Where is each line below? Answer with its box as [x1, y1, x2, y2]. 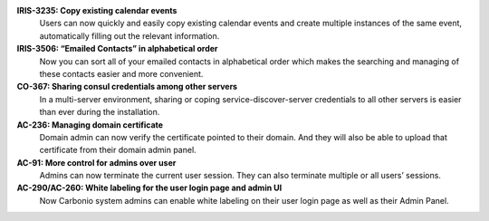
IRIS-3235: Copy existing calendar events [16, 5, 177, 15]
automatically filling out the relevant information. [39, 30, 220, 41]
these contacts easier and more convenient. [39, 68, 204, 79]
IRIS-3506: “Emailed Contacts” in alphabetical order [16, 43, 218, 54]
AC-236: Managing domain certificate [16, 119, 163, 130]
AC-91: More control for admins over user [16, 157, 177, 168]
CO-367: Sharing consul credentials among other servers [16, 82, 238, 92]
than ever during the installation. [39, 107, 160, 118]
